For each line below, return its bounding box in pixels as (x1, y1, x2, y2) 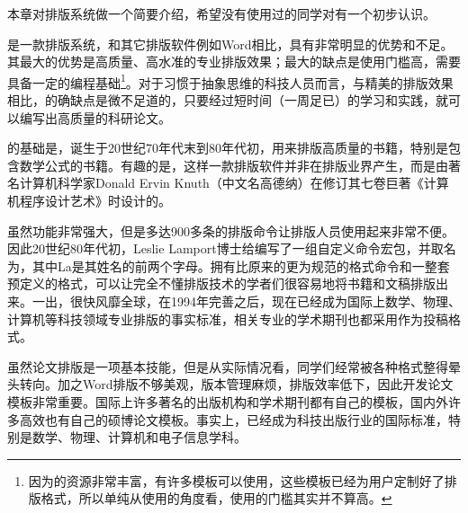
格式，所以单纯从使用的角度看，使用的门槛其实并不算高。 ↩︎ (40, 489, 392, 508)
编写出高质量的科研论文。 (19, 108, 171, 127)
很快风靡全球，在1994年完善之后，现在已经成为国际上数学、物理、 (69, 291, 461, 310)
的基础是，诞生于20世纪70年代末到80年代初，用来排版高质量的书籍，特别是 (7, 138, 448, 157)
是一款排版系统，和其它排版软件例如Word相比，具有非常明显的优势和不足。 (7, 34, 454, 53)
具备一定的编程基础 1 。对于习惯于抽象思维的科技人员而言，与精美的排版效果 (7, 70, 454, 92)
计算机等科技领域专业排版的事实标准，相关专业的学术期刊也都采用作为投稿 (7, 309, 448, 328)
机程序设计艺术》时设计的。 (7, 191, 171, 209)
